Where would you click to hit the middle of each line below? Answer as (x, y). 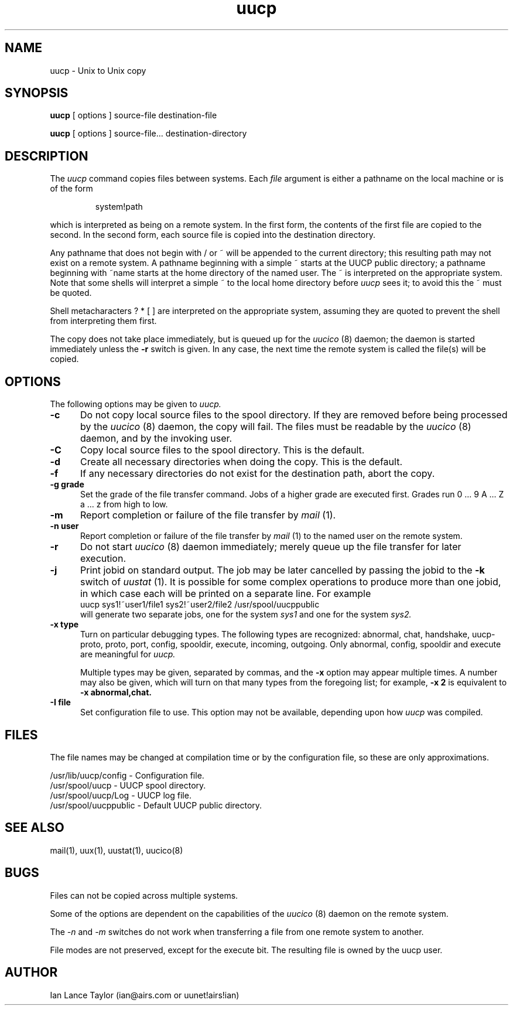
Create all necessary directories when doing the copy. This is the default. (241, 462)
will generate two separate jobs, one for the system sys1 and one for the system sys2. (246, 615)
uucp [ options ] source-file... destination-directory (148, 134)
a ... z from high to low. (124, 504)
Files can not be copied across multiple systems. (144, 895)
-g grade (67, 484)
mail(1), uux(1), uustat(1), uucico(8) (117, 850)
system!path (119, 207)
